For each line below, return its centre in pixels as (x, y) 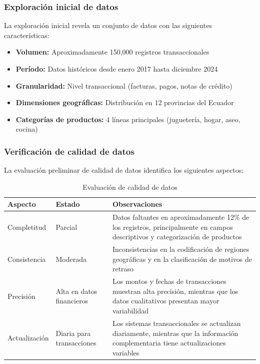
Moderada (71, 259)
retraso (123, 269)
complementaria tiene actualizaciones (169, 343)
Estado (68, 204)
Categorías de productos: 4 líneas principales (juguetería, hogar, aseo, (128, 119)
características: (27, 35)
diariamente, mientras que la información (175, 333)
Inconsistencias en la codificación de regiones (181, 249)
